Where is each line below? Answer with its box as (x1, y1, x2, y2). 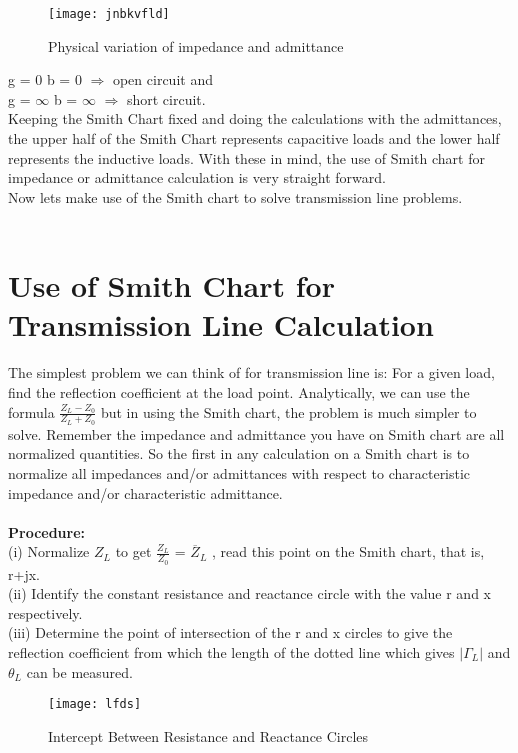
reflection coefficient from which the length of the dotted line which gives (8, 641, 455, 662)
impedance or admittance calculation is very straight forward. (8, 167, 386, 188)
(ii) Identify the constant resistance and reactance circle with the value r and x (8, 583, 491, 604)
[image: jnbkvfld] (48, 7, 170, 21)
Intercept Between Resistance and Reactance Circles (48, 725, 369, 746)
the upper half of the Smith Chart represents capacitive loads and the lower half (8, 128, 500, 149)
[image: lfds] (48, 697, 142, 712)
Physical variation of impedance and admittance (48, 35, 344, 56)
